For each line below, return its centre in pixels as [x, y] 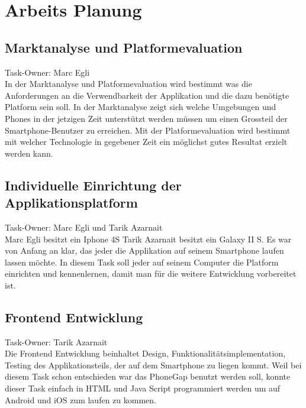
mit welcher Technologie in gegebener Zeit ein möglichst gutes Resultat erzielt [146, 142]
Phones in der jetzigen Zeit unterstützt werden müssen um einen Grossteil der [146, 118]
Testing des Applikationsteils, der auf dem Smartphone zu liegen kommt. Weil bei [153, 365]
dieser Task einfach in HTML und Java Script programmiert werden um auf [143, 388]
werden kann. [29, 153]
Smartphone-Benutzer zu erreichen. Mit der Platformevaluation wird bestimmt [148, 130]
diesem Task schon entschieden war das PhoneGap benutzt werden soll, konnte [148, 376]
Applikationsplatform [71, 203]
